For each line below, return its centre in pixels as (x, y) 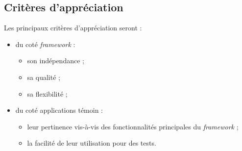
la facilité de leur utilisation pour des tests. (92, 143)
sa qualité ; (44, 77)
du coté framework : (45, 44)
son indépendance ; (56, 61)
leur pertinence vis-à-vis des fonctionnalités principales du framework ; (133, 126)
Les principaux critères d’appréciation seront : (73, 28)
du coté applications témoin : (59, 110)
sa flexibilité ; (47, 93)
